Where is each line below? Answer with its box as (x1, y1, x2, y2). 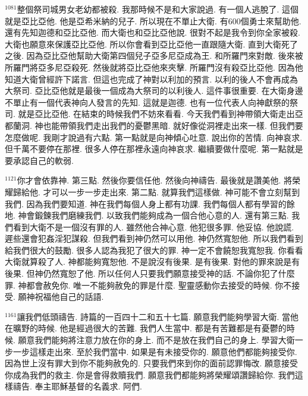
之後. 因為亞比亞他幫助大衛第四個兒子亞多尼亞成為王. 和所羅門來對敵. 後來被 (5, 49, 303, 62)
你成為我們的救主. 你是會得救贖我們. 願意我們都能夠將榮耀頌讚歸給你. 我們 (5, 368, 295, 381)
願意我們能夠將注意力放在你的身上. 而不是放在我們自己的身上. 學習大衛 (18, 334, 295, 346)
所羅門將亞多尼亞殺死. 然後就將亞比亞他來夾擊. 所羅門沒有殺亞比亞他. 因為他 (5, 61, 303, 73)
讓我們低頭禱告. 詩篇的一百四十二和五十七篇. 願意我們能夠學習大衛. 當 (17, 310, 291, 322)
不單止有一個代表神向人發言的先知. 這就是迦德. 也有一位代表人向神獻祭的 (5, 96, 290, 108)
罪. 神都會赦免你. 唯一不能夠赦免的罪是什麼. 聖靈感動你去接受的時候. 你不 (5, 278, 292, 291)
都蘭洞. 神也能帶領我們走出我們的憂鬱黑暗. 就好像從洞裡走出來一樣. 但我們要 (5, 119, 303, 131)
